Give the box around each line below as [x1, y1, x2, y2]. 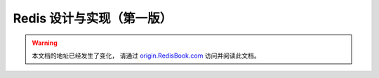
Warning [32, 39, 58, 47]
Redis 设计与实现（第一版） [13, 11, 173, 26]
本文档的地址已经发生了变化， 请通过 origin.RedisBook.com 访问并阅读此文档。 [32, 51, 260, 60]
